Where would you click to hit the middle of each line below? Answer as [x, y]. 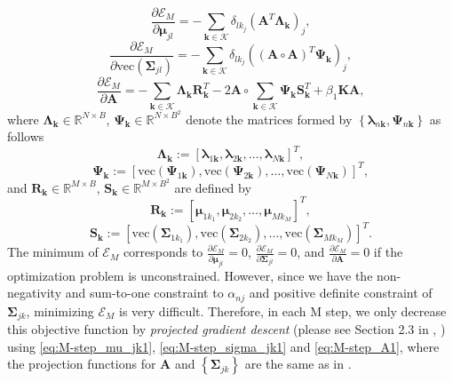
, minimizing [60, 310]
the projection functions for [82, 364]
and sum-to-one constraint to [144, 293]
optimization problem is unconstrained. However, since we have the [190, 275]
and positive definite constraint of [341, 293]
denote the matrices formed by [269, 119]
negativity [35, 293]
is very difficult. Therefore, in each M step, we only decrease [283, 310]
